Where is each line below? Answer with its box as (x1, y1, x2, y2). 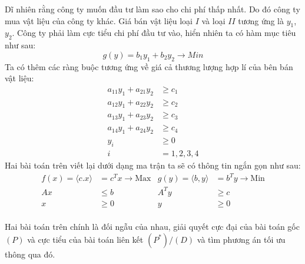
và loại (201, 14, 226, 27)
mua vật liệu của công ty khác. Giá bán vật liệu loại (5, 14, 193, 27)
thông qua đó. (5, 247, 55, 260)
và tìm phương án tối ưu (197, 233, 286, 245)
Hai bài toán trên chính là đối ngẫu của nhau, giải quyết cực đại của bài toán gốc (5, 220, 300, 233)
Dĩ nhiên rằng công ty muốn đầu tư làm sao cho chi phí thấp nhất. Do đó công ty (5, 3, 300, 15)
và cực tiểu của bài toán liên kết (27, 233, 144, 245)
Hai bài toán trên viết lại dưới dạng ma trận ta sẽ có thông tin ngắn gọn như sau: (5, 159, 301, 171)
